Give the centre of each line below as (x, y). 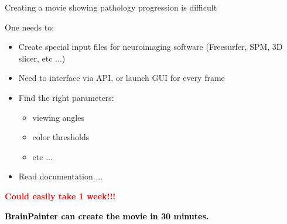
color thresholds (61, 137)
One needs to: (30, 27)
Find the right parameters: (66, 97)
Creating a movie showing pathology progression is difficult (111, 7)
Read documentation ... (61, 176)
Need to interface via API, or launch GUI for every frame (122, 78)
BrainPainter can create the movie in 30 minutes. (107, 215)
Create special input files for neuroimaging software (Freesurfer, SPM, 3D (151, 47)
